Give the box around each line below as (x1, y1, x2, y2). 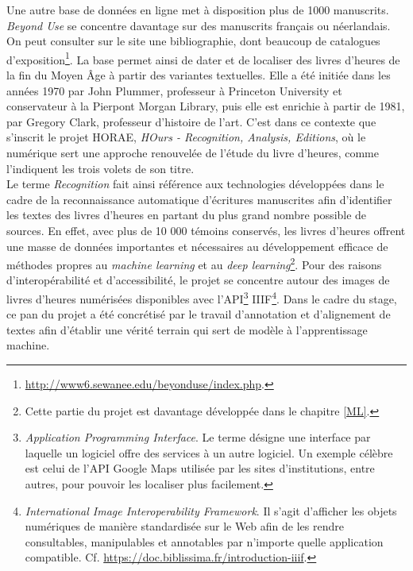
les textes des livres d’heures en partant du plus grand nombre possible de (6, 206, 367, 223)
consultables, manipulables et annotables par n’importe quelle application (25, 533, 384, 550)
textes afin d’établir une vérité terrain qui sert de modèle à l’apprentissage (6, 321, 368, 338)
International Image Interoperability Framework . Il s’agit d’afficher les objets (25, 502, 397, 519)
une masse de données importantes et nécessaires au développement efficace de (6, 237, 388, 254)
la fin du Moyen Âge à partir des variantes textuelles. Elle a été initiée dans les (6, 67, 391, 83)
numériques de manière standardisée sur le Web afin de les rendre (25, 518, 344, 534)
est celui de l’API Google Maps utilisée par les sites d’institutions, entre (25, 460, 375, 476)
